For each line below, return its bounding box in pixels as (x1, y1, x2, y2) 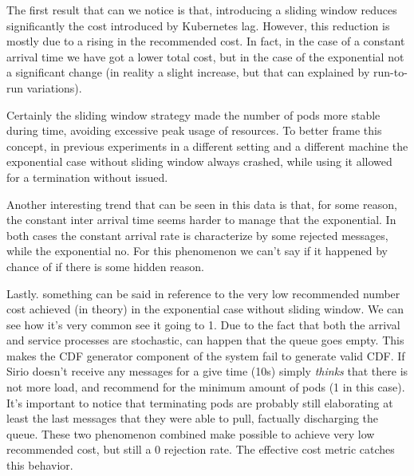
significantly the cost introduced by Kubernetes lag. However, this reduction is (6, 17, 390, 33)
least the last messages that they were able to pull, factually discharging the (6, 410, 379, 427)
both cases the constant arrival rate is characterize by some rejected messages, (6, 226, 388, 243)
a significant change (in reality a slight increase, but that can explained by (6, 64, 370, 81)
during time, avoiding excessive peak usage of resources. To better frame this (6, 122, 382, 139)
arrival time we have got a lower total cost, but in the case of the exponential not (6, 48, 404, 65)
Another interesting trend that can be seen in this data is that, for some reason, (6, 195, 397, 212)
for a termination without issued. (6, 168, 168, 185)
